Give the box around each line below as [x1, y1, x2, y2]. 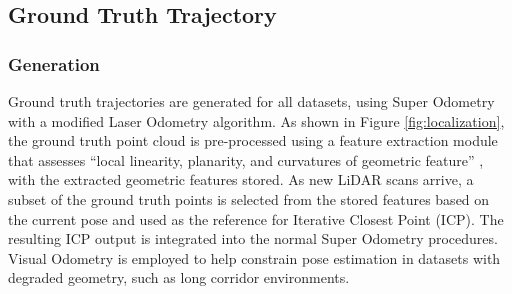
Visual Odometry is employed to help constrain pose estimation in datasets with [8, 247, 501, 268]
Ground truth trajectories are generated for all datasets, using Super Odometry [8, 91, 495, 111]
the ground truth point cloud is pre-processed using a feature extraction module [8, 130, 498, 151]
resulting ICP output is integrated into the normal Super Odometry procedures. [8, 228, 498, 249]
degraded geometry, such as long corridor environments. [8, 267, 350, 288]
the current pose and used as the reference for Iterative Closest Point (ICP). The [8, 208, 504, 229]
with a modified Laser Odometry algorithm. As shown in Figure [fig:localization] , [8, 110, 505, 131]
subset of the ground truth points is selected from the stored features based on [8, 188, 490, 209]
